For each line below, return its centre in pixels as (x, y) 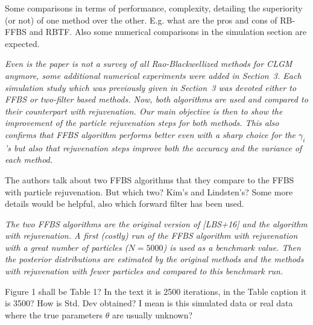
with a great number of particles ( (67, 247)
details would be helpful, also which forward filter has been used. (125, 204)
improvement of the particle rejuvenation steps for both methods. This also (142, 123)
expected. (22, 43)
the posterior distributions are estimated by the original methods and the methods (154, 259)
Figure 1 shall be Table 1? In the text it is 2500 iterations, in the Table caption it (156, 291)
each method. (29, 159)
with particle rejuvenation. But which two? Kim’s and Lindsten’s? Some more (149, 191)
